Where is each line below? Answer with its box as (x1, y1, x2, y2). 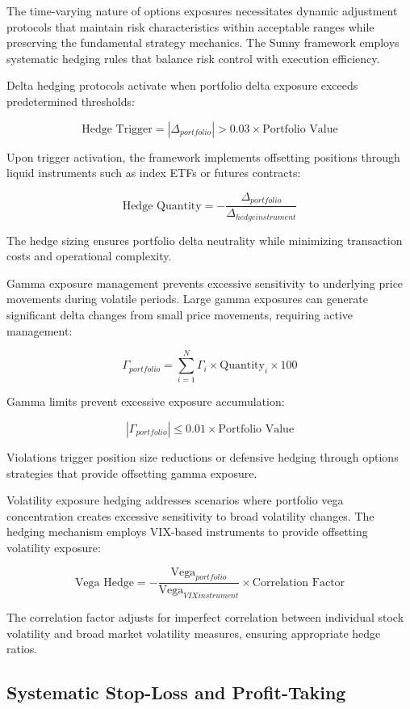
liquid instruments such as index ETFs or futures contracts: (6, 164, 301, 181)
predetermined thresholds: (6, 92, 135, 109)
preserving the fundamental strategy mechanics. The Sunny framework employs (6, 34, 400, 51)
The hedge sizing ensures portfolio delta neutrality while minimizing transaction (6, 231, 403, 248)
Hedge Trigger (82, 123, 153, 135)
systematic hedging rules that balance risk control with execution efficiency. (6, 49, 380, 66)
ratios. (6, 640, 38, 657)
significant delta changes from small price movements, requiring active (6, 306, 353, 323)
